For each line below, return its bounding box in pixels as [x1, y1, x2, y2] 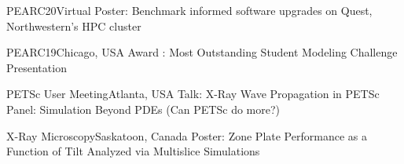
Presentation [6, 59, 67, 75]
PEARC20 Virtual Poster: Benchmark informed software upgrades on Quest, [6, 2, 373, 18]
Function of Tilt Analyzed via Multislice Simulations [6, 143, 260, 159]
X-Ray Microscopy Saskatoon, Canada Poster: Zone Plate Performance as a [6, 127, 367, 144]
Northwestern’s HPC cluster [6, 17, 141, 34]
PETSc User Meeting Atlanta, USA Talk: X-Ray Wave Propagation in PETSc [6, 86, 380, 102]
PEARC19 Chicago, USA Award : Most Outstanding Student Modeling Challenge [6, 44, 398, 60]
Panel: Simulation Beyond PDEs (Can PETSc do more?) [6, 100, 280, 117]
